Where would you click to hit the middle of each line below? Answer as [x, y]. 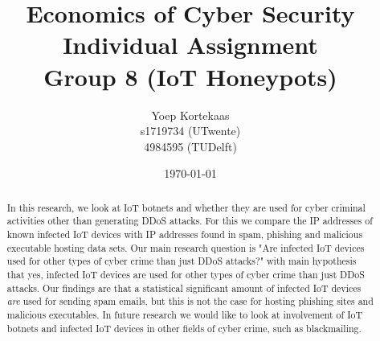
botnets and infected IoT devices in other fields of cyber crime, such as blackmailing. [184, 328]
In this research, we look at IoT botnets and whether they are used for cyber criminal [186, 207]
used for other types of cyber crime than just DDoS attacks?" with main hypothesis [182, 261]
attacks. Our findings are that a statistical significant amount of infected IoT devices [184, 288]
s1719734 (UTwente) [190, 131]
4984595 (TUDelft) [190, 146]
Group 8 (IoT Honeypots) [190, 76]
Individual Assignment [190, 45]
